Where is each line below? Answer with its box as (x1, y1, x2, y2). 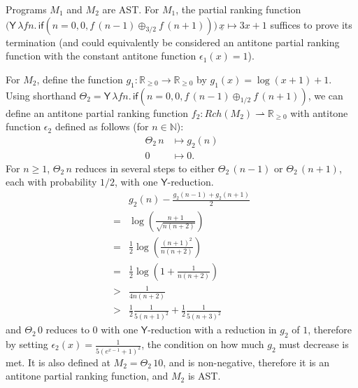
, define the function (36, 71, 123, 86)
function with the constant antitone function (6, 48, 196, 63)
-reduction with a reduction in (148, 322, 277, 337)
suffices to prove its (270, 17, 352, 32)
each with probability (6, 174, 97, 189)
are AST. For (102, 2, 159, 16)
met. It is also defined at (6, 354, 110, 369)
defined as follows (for (55, 119, 149, 134)
